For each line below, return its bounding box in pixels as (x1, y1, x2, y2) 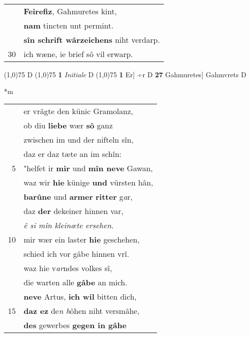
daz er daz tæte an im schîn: (24, 148, 122, 160)
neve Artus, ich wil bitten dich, (24, 291, 137, 303)
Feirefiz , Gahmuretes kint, (24, 5, 117, 17)
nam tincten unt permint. (24, 20, 114, 31)
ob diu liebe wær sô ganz (24, 120, 113, 131)
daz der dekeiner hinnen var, (24, 205, 124, 217)
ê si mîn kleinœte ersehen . (24, 219, 114, 231)
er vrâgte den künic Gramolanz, (24, 105, 133, 117)
